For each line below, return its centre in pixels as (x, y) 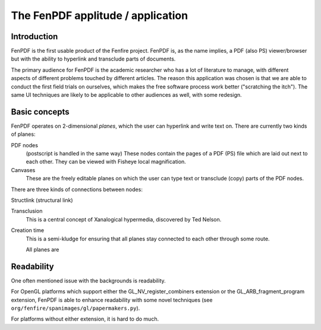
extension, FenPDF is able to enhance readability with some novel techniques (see (112, 300)
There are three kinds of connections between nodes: (77, 189)
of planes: (23, 134)
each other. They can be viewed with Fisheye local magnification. (106, 162)
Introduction (34, 37)
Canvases (23, 170)
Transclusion (27, 211)
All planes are (43, 250)
